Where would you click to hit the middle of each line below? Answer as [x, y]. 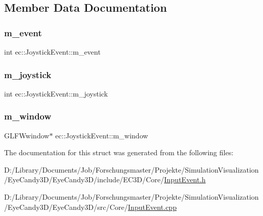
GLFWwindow [27, 135]
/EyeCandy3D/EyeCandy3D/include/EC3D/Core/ [84, 179]
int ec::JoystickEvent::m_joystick [56, 93]
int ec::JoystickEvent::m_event [52, 52]
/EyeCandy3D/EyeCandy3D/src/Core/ [66, 207]
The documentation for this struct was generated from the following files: [119, 152]
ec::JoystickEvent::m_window [102, 135]
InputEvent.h [185, 179]
